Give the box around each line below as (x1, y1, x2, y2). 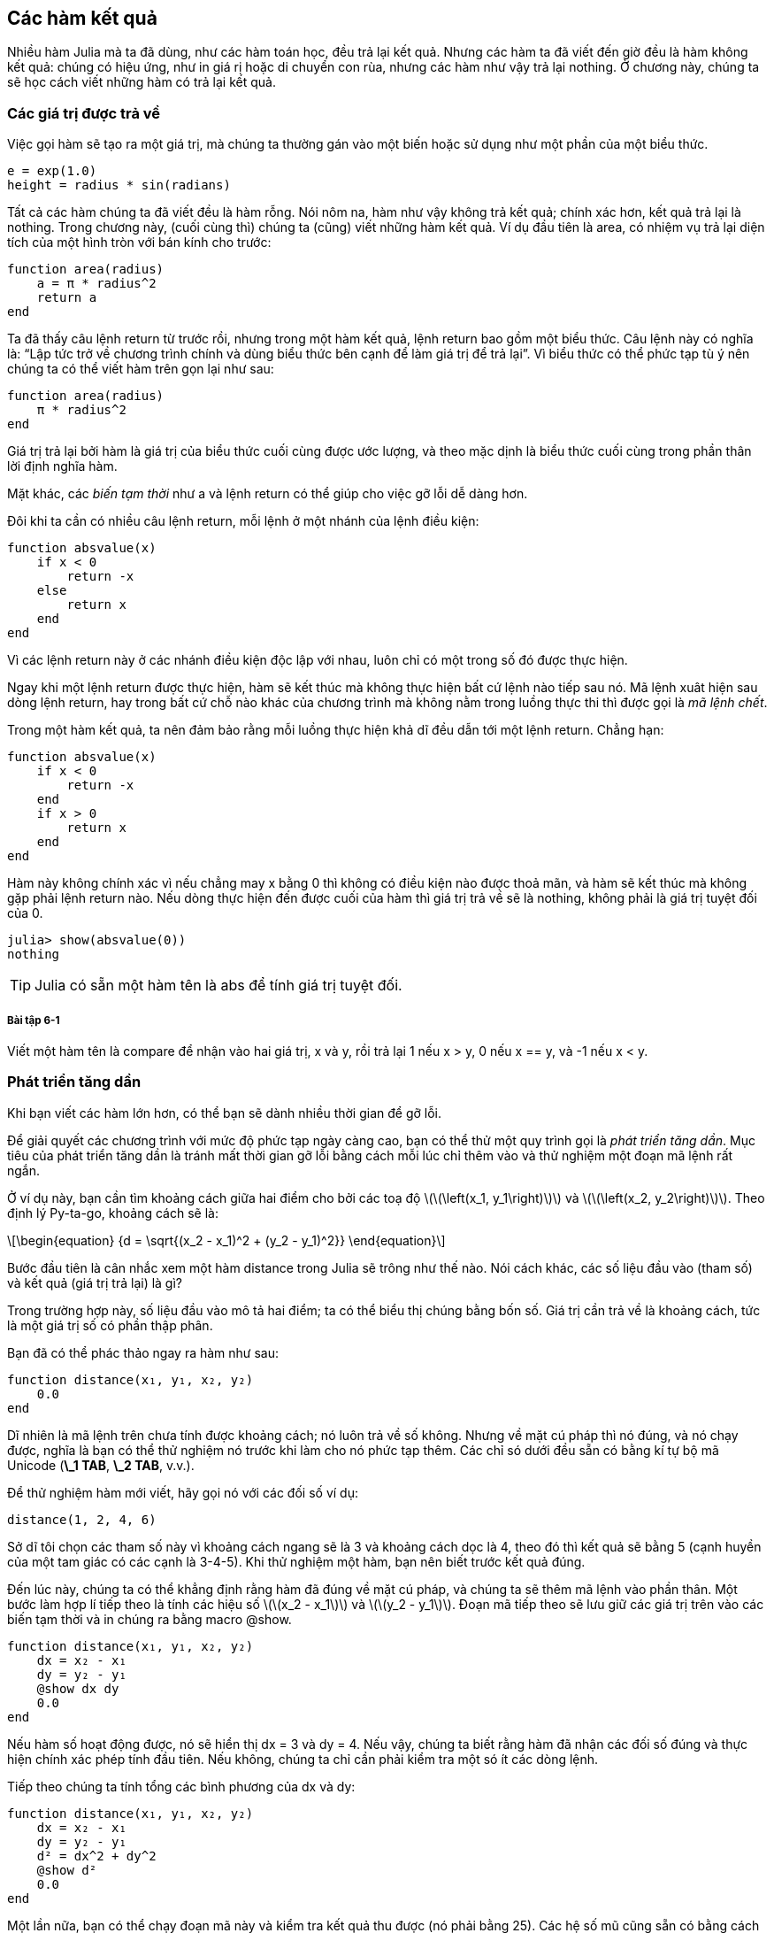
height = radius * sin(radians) (7, 178, 231, 193)
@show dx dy (36, 1681, 119, 1696)
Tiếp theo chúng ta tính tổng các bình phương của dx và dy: (7, 1778, 356, 1794)
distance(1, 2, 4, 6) (7, 1512, 157, 1527)
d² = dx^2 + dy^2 (36, 1848, 157, 1863)
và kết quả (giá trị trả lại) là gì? (7, 1275, 182, 1290)
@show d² (36, 1862, 97, 1877)
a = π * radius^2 (36, 276, 157, 291)
